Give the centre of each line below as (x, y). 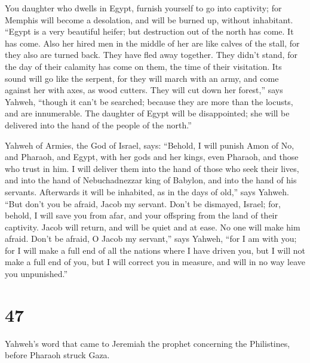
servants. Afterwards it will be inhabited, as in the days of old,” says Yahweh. (147, 191)
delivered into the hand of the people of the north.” (98, 124)
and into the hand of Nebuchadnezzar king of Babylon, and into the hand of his (151, 180)
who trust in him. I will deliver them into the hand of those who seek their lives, (152, 168)
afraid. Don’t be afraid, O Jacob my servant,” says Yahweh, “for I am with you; (151, 239)
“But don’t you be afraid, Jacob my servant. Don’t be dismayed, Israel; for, (143, 203)
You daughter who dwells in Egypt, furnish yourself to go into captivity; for (143, 8)
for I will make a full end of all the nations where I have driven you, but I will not (155, 250)
